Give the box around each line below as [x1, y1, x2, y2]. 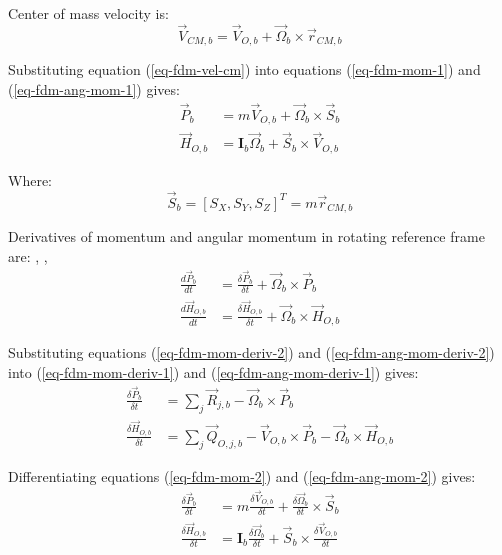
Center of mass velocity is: [8, 3, 169, 23]
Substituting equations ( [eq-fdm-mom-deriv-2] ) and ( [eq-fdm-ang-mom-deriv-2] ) [8, 342, 495, 363]
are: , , [8, 245, 48, 266]
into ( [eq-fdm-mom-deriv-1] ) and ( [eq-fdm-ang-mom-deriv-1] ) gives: [8, 361, 419, 382]
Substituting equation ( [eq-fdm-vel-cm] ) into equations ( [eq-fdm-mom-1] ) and [8, 59, 481, 80]
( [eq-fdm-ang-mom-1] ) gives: [8, 78, 180, 99]
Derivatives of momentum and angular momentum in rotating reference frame [8, 226, 485, 247]
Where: [8, 169, 52, 190]
